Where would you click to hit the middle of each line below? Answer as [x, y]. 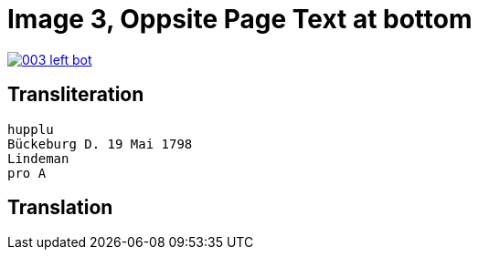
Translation [60, 208]
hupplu [31, 129]
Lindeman [38, 158]
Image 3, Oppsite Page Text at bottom [240, 19]
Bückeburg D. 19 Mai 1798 [100, 144]
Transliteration [76, 95]
